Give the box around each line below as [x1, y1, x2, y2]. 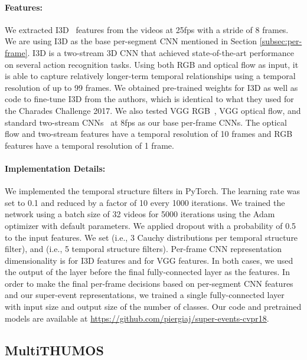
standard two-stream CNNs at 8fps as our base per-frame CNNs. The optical [5, 116, 287, 128]
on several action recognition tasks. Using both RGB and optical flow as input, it [5, 58, 299, 70]
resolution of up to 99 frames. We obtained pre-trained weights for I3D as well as [5, 81, 298, 93]
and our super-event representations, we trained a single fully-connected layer [5, 289, 285, 301]
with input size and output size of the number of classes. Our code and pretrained [5, 300, 302, 313]
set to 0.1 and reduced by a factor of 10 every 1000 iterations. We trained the [5, 196, 285, 208]
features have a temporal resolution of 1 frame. [5, 139, 174, 151]
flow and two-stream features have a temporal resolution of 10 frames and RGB [5, 127, 293, 140]
